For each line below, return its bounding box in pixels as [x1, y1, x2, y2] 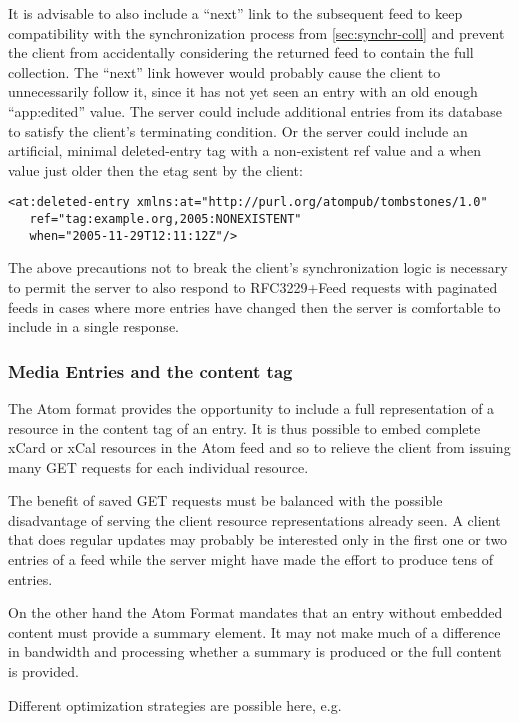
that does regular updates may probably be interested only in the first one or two [8, 529, 508, 550]
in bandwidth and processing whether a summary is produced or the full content [8, 641, 502, 662]
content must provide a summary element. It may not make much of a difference [8, 621, 501, 642]
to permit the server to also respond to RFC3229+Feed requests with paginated [8, 276, 498, 297]
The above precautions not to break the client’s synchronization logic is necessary [8, 257, 508, 278]
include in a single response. [8, 316, 179, 337]
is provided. [8, 661, 79, 682]
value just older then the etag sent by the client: [8, 159, 303, 180]
